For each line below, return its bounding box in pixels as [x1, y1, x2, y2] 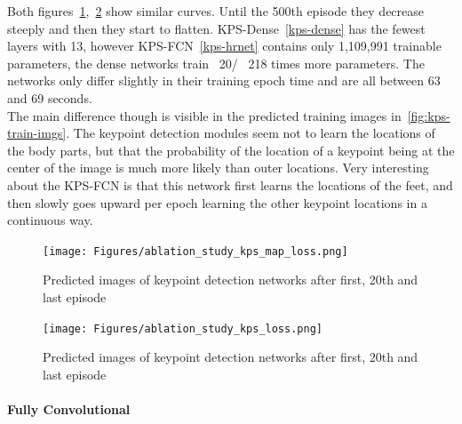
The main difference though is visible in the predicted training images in [7, 106, 402, 124]
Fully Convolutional [7, 400, 131, 418]
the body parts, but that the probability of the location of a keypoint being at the [7, 140, 455, 159]
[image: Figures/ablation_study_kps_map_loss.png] [43, 244, 348, 258]
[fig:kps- [407, 106, 450, 124]
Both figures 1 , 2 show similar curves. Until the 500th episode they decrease [7, 2, 425, 20]
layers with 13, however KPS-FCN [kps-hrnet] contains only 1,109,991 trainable [7, 36, 442, 55]
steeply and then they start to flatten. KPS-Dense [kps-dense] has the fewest [7, 19, 426, 37]
